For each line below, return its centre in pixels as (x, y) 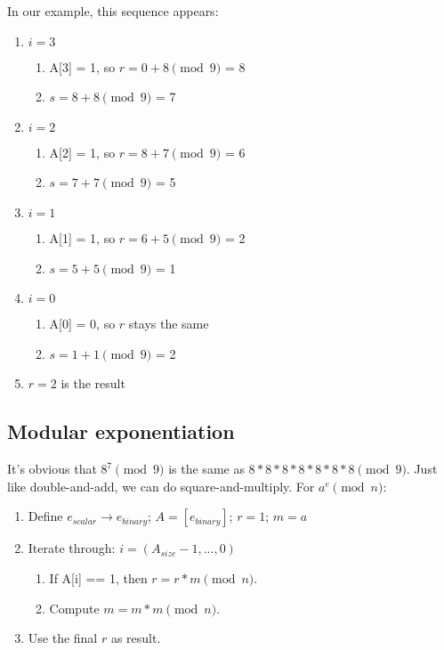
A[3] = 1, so (82, 66)
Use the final (63, 638)
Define (45, 516)
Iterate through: (72, 548)
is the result (93, 383)
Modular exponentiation (121, 431)
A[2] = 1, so (82, 152)
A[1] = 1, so (82, 237)
